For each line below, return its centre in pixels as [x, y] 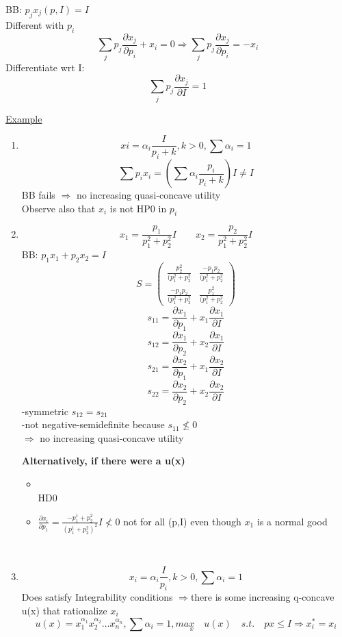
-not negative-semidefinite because [93, 424]
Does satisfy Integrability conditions [97, 597]
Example [24, 118]
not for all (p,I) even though [182, 521]
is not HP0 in [138, 208]
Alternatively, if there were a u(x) [103, 461]
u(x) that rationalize [64, 610]
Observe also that [58, 208]
